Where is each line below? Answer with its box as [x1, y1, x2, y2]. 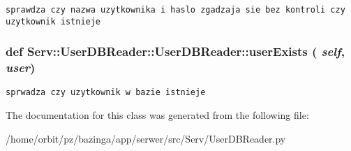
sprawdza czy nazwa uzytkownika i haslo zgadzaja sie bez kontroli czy [6, 5, 345, 15]
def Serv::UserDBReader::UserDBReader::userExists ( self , [6, 43, 345, 60]
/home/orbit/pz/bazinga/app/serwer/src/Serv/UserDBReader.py [6, 131, 286, 145]
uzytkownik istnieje [6, 16, 101, 27]
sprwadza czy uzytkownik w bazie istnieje [6, 87, 206, 98]
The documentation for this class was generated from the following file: [6, 108, 309, 122]
